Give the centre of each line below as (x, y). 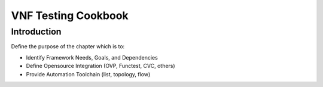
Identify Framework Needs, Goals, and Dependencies (92, 57)
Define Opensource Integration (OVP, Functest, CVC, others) (101, 66)
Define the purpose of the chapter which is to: (68, 46)
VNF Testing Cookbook (70, 15)
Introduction (36, 32)
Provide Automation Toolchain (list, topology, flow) (88, 74)
